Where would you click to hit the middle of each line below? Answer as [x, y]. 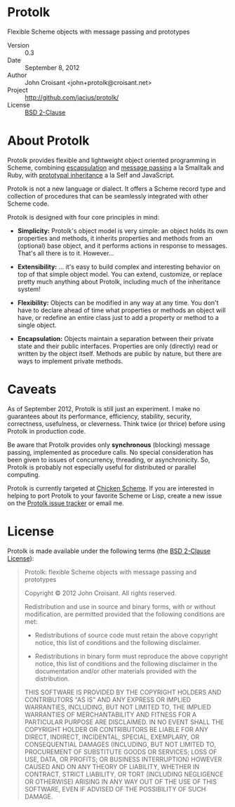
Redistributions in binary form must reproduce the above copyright [131, 656]
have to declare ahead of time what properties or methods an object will [121, 310]
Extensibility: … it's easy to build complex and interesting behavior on [119, 267]
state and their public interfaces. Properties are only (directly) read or [118, 346]
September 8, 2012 [52, 67]
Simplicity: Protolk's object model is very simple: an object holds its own [123, 231]
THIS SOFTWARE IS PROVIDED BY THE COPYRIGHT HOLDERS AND [123, 692]
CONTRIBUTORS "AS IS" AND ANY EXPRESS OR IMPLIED [108, 700]
